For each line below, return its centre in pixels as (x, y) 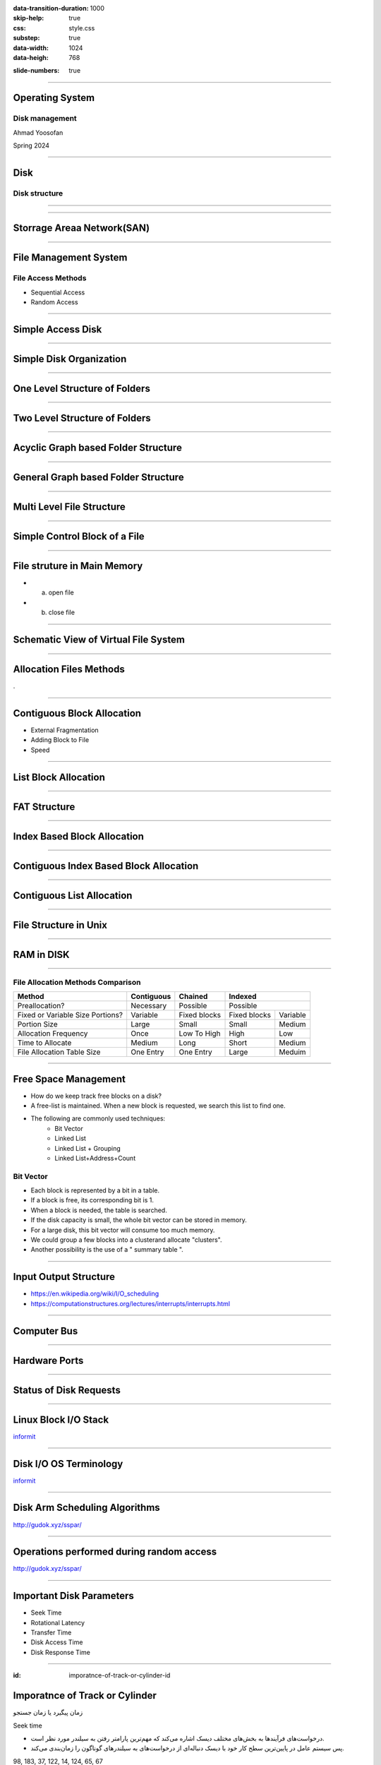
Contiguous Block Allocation (77, 713)
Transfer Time (51, 1633)
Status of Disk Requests (67, 1390)
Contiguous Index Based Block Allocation (106, 866)
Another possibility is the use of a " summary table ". (107, 1250)
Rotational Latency (58, 1622)
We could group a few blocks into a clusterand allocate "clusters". (126, 1240)
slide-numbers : (36, 71)
